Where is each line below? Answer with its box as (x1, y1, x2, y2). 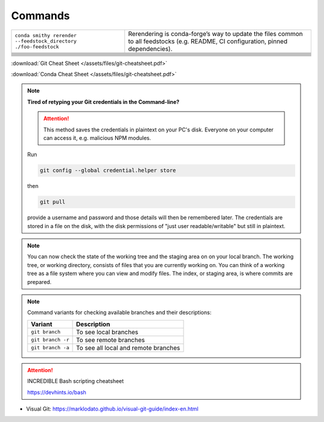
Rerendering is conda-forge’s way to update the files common (128, 29, 303, 38)
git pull (40, 199, 66, 205)
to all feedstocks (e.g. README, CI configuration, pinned (128, 37, 288, 45)
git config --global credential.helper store (40, 167, 176, 174)
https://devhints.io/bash (27, 388, 86, 396)
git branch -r (31, 337, 70, 343)
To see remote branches (76, 336, 145, 344)
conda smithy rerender (14, 32, 77, 39)
